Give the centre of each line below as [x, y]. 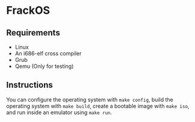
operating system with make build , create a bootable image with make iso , [98, 106]
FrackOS [28, 11]
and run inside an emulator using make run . [59, 112]
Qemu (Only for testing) [44, 66]
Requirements [33, 33]
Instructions [29, 85]
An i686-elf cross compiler [48, 53]
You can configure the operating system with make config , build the [90, 99]
